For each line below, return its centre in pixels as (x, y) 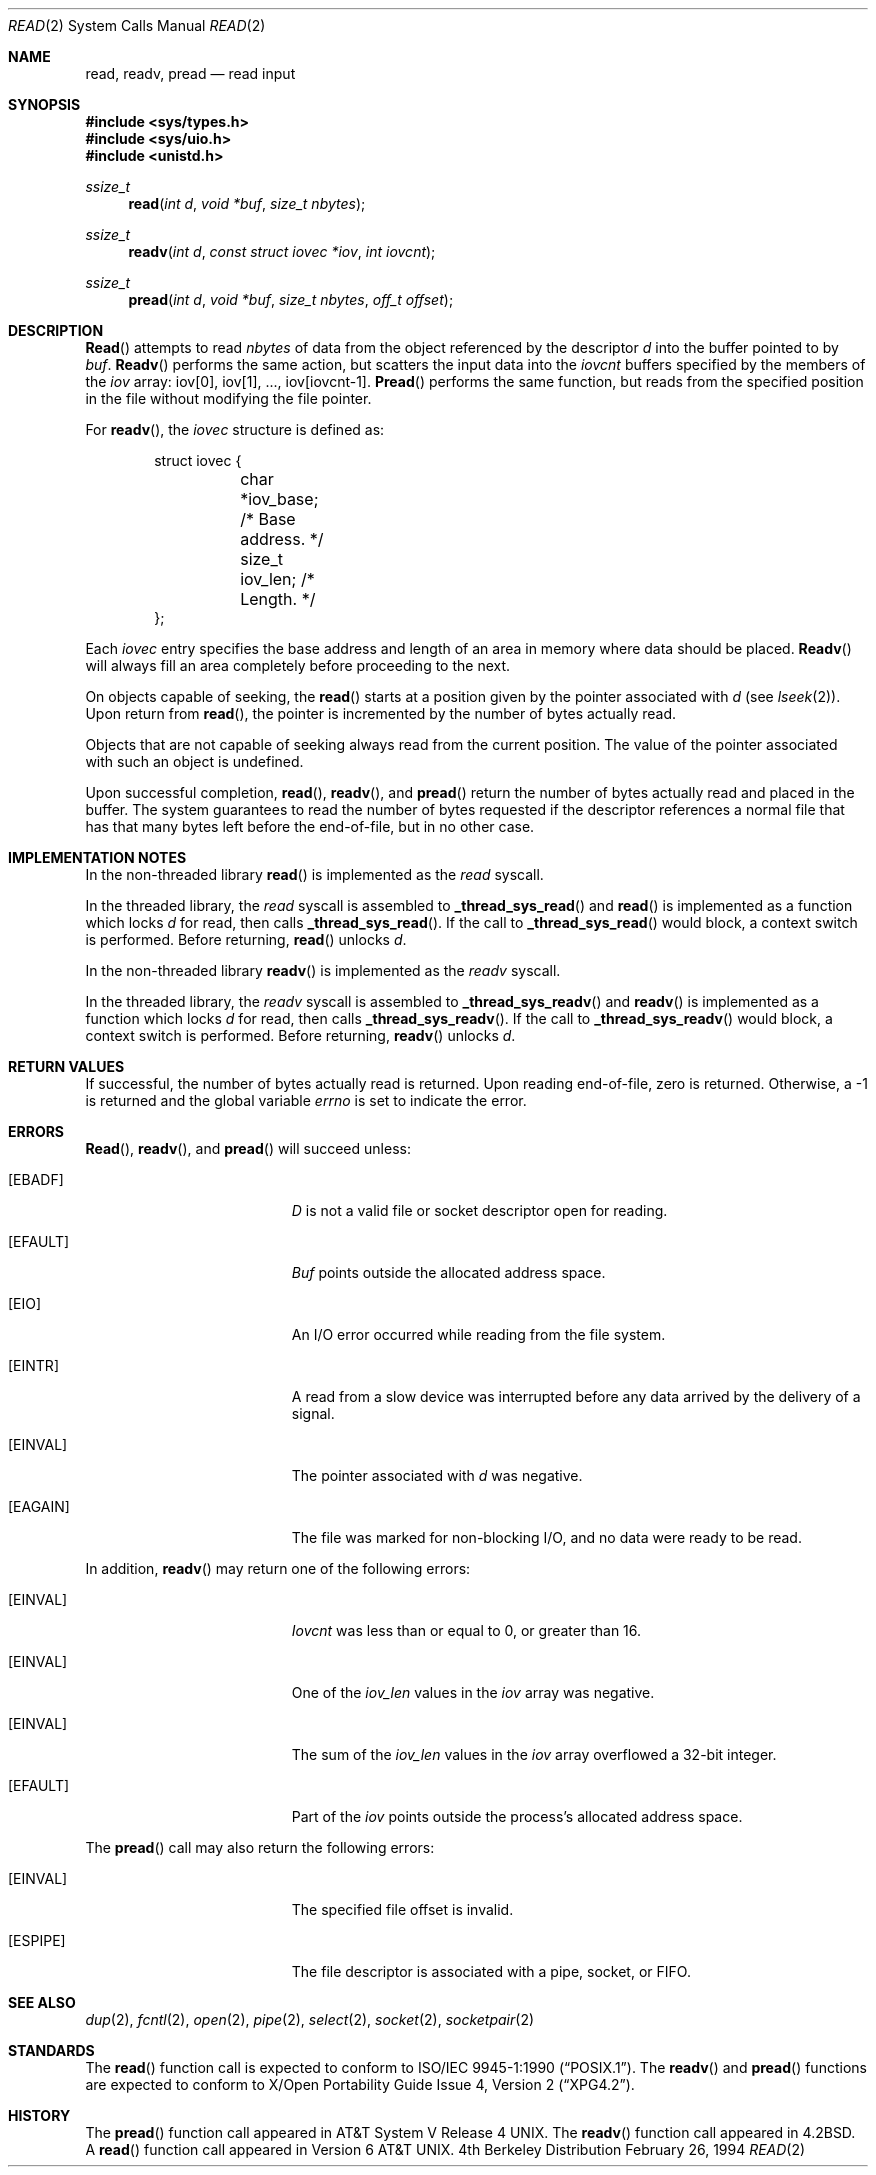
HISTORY (39, 2115)
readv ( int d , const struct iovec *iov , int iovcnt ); (282, 251)
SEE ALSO (42, 2002)
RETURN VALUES (66, 1066)
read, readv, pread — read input (190, 73)
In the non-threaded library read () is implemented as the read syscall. (314, 874)
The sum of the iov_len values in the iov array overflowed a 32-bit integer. (534, 1754)
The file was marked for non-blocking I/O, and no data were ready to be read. (546, 1537)
